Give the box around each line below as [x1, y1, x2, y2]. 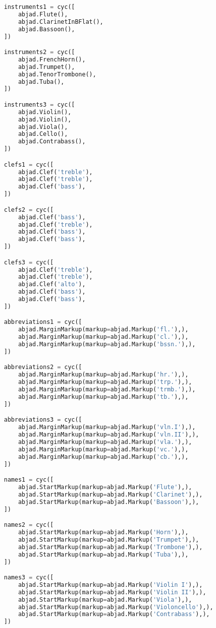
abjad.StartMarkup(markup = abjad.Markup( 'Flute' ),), [18, 484, 192, 491]
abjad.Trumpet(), [18, 63, 75, 70]
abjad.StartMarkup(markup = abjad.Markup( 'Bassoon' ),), [18, 498, 199, 505]
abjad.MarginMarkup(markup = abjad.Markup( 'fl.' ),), [18, 326, 189, 333]
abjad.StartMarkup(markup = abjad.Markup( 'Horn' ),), [18, 529, 189, 536]
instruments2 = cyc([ [4, 49, 75, 56]
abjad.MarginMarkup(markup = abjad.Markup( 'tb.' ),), [18, 393, 189, 400]
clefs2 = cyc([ [4, 206, 54, 213]
